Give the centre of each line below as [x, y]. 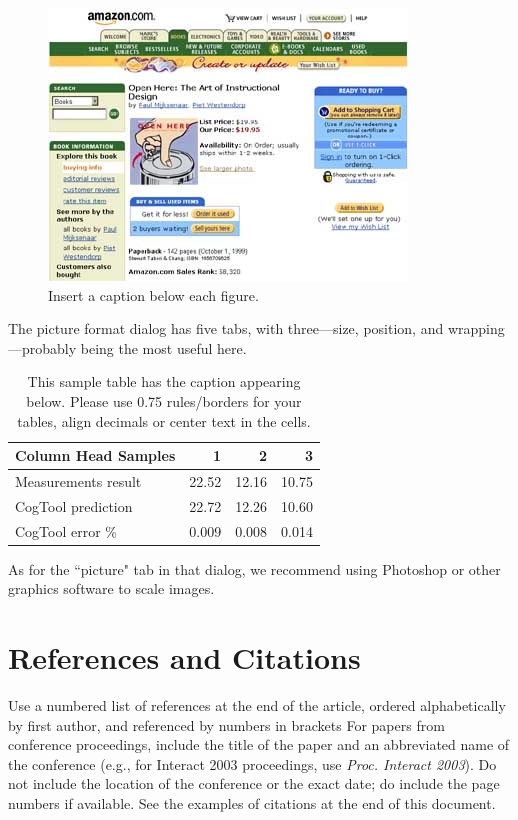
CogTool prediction [74, 505]
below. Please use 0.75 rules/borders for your [164, 400]
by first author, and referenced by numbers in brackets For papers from [226, 724]
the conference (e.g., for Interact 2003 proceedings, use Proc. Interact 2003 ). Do [252, 763]
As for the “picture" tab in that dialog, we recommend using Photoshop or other [254, 568]
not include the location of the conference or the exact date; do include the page [254, 783]
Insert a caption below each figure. [153, 294]
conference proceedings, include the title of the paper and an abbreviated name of [259, 744]
